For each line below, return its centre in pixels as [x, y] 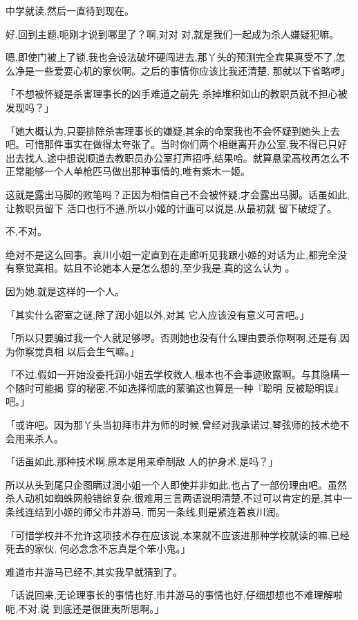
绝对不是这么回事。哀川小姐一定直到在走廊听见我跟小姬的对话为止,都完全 [171, 254]
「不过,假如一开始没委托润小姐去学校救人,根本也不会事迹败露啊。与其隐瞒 [173, 374]
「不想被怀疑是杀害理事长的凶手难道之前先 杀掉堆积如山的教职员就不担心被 [177, 94]
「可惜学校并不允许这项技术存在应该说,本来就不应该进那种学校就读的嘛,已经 [178, 535]
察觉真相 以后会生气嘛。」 [82, 351]
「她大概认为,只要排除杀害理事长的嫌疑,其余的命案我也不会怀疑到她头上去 [173, 130]
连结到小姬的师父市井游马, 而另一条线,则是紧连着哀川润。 [155, 512]
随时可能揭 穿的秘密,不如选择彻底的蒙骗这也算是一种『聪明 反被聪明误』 [179, 387]
